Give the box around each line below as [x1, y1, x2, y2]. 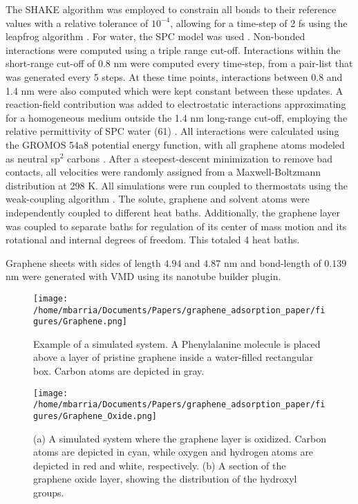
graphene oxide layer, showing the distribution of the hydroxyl [33, 472, 297, 486]
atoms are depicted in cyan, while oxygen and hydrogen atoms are [33, 445, 314, 459]
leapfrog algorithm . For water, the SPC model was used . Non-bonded [6, 29, 305, 44]
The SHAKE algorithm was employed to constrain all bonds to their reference [6, 2, 337, 16]
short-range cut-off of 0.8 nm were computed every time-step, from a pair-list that [6, 56, 353, 71]
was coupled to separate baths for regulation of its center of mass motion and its [6, 218, 347, 233]
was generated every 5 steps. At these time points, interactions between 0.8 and [6, 69, 343, 84]
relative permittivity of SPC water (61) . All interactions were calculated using [6, 124, 339, 138]
